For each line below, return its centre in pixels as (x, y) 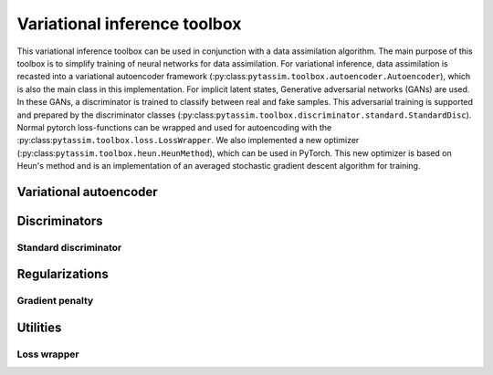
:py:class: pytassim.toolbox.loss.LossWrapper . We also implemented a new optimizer (188, 141)
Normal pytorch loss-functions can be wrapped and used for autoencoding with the (174, 127)
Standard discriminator (69, 247)
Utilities (39, 328)
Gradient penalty (55, 301)
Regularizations (63, 274)
